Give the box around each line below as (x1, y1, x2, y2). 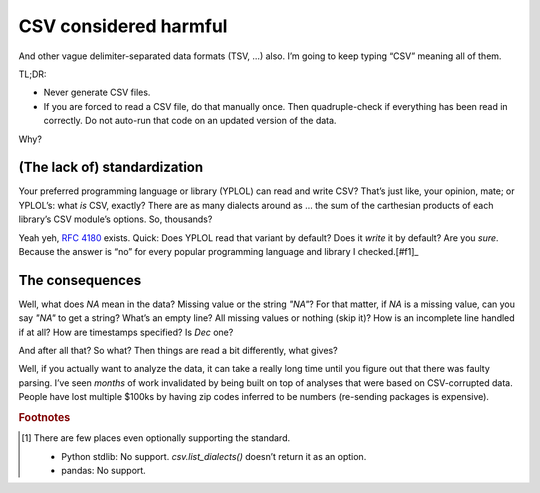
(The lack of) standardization (18, 159, 204, 176)
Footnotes (18, 411, 71, 424)
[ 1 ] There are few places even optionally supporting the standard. (21, 432, 291, 444)
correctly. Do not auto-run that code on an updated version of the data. (43, 115, 337, 127)
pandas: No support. (61, 465, 147, 477)
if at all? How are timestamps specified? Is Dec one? (18, 326, 234, 338)
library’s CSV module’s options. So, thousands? (18, 213, 213, 225)
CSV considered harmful (18, 15, 228, 37)
